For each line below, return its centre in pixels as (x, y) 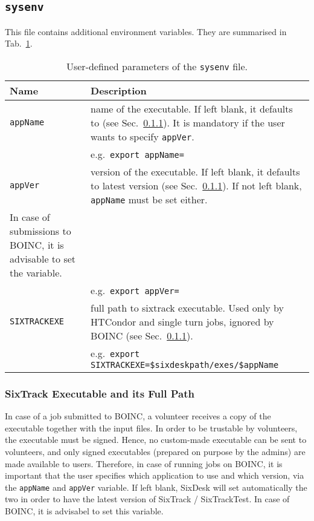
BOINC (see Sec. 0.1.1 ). (142, 335)
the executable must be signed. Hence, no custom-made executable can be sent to (156, 440)
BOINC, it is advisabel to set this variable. (84, 511)
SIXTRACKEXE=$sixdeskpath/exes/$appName (185, 365)
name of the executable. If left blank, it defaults (192, 108)
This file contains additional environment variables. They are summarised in (146, 31)
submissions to (40, 231)
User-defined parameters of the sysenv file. (157, 66)
